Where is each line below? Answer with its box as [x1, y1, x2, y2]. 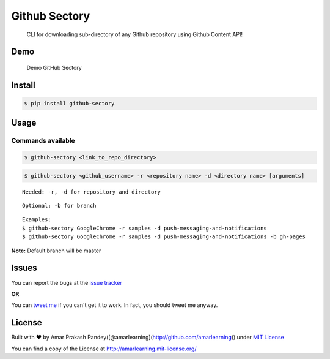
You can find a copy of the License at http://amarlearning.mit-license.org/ [11, 345, 197, 352]
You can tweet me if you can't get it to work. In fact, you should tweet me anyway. [11, 301, 218, 309]
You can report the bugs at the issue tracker [11, 279, 122, 286]
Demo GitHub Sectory [26, 64, 82, 71]
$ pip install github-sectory [24, 100, 115, 107]
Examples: [22, 216, 51, 223]
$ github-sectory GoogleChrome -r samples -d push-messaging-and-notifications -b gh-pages [22, 233, 306, 240]
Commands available [11, 137, 76, 145]
